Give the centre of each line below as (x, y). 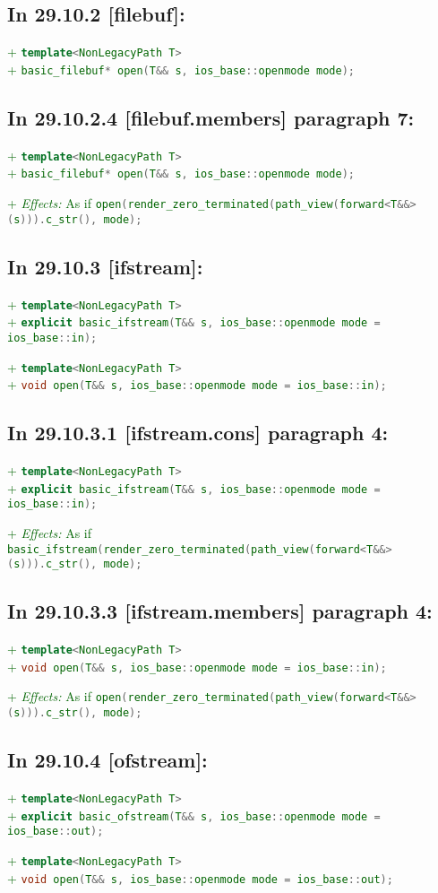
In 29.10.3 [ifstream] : (105, 266)
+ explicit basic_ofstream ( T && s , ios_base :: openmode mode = (194, 815)
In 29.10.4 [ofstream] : (107, 760)
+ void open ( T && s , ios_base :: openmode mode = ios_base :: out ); (200, 877)
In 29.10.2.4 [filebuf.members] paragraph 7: (211, 117)
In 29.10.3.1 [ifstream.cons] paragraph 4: (198, 433)
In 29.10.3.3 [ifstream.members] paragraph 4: (220, 611)
